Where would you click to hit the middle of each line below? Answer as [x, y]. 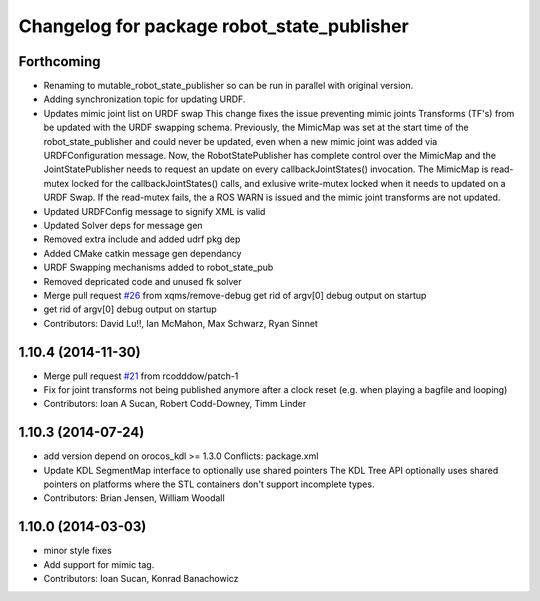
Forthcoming [59, 61]
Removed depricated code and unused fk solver [142, 281]
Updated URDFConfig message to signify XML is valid [154, 211]
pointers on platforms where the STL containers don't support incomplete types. [209, 484]
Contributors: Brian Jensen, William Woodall [134, 498]
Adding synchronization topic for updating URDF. [144, 99]
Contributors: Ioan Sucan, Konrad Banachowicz [141, 579]
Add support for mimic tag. [99, 564]
